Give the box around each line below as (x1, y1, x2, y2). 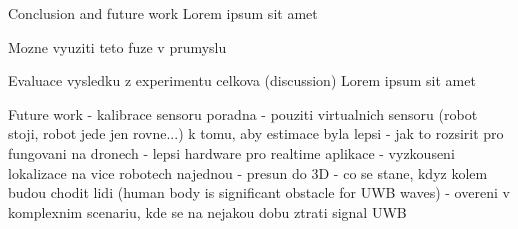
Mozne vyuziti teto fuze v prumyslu (8, 36, 227, 57)
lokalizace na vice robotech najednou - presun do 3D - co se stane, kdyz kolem (8, 162, 488, 183)
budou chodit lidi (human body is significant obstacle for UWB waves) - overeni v (8, 182, 510, 203)
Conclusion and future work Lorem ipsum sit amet (8, 3, 318, 23)
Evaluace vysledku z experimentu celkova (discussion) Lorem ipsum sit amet (8, 70, 476, 91)
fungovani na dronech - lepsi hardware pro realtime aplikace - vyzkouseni (8, 142, 455, 163)
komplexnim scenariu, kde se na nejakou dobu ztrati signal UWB (8, 201, 407, 222)
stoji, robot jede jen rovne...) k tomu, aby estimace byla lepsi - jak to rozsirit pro (8, 123, 504, 144)
